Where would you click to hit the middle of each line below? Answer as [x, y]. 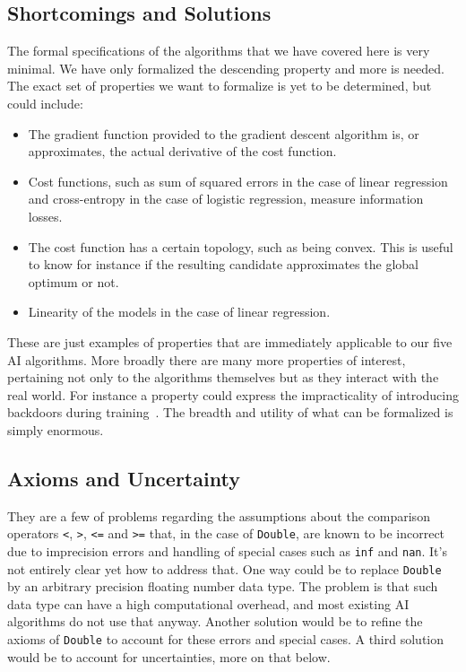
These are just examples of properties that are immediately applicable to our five [230, 341]
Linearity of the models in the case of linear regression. [179, 312]
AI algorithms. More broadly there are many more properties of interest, [207, 359]
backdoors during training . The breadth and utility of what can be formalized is [230, 412]
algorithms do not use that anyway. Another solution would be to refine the [215, 621]
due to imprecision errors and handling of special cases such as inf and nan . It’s [227, 550]
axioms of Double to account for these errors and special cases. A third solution [225, 639]
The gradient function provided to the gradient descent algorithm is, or [224, 133]
